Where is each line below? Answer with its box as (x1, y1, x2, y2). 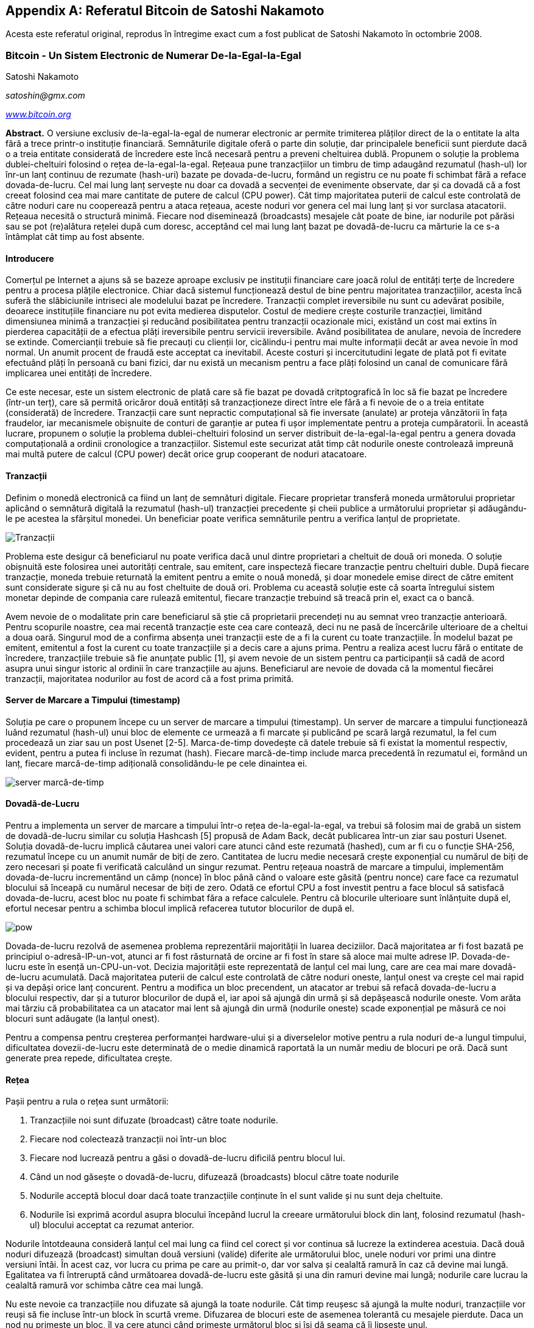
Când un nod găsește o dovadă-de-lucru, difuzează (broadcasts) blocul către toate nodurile (30, 1172, 399, 1182)
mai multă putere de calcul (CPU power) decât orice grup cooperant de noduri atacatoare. (5, 449, 367, 460)
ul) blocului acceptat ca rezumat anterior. (30, 1220, 194, 1231)
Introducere (5, 253, 54, 264)
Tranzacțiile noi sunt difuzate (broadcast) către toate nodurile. (30, 1115, 278, 1126)
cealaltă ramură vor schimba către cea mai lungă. (5, 1280, 203, 1291)
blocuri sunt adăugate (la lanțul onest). (5, 1013, 160, 1024)
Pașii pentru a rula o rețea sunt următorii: (5, 1096, 169, 1107)
